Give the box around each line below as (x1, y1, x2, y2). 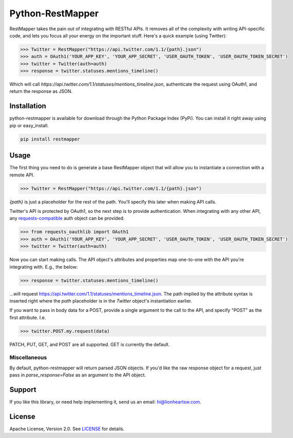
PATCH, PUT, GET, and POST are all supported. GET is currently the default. (9, 341, 170, 347)
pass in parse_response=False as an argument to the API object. (9, 372, 146, 378)
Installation (9, 102, 46, 110)
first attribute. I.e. (9, 314, 46, 321)
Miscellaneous (9, 354, 47, 361)
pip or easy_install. (9, 122, 49, 128)
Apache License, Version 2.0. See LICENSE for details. (9, 426, 125, 432)
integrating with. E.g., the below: (9, 264, 78, 270)
